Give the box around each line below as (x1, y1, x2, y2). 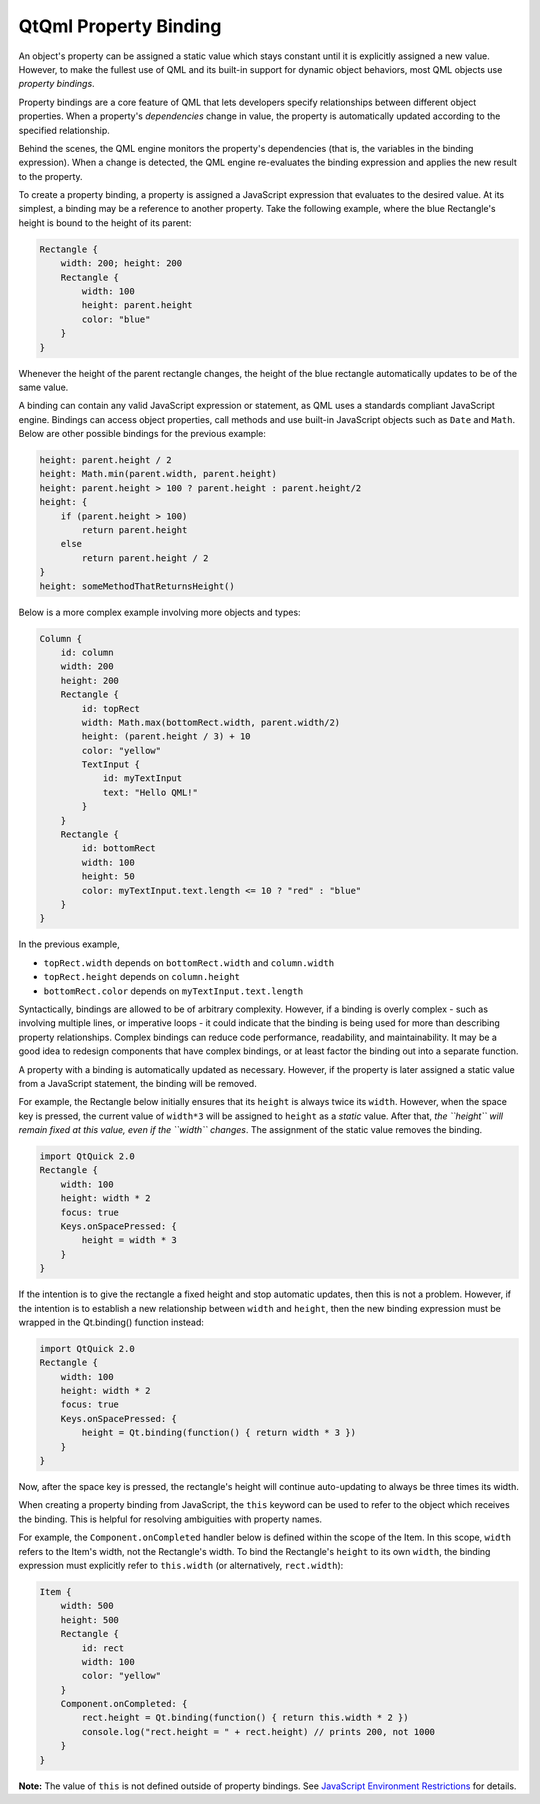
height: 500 (60, 1614, 120, 1625)
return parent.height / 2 (81, 552, 209, 564)
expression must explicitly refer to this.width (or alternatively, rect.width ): (18, 1559, 344, 1571)
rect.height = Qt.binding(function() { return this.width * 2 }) (81, 1712, 409, 1724)
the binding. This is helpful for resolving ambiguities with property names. (18, 1513, 323, 1525)
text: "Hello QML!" (102, 786, 199, 798)
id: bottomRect (81, 843, 157, 854)
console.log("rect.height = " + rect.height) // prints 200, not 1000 (81, 1726, 435, 1737)
